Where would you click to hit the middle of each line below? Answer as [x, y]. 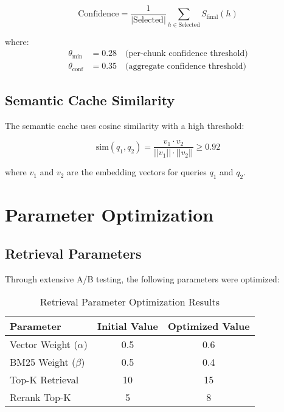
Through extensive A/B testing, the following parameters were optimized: [142, 278]
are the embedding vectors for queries [137, 172]
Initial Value [128, 326]
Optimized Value [209, 326]
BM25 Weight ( [43, 362]
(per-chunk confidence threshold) [187, 54]
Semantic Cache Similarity [90, 100]
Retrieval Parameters [73, 253]
